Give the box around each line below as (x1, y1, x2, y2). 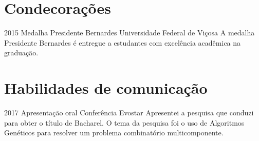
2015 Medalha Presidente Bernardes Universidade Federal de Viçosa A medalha (4, 27, 255, 38)
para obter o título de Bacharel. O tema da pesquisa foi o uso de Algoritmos (4, 117, 245, 128)
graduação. (4, 47, 39, 58)
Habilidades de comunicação (4, 77, 208, 98)
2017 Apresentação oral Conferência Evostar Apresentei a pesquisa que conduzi (4, 107, 254, 118)
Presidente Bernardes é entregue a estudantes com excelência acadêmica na (4, 37, 241, 48)
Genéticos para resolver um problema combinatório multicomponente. (4, 127, 224, 138)
